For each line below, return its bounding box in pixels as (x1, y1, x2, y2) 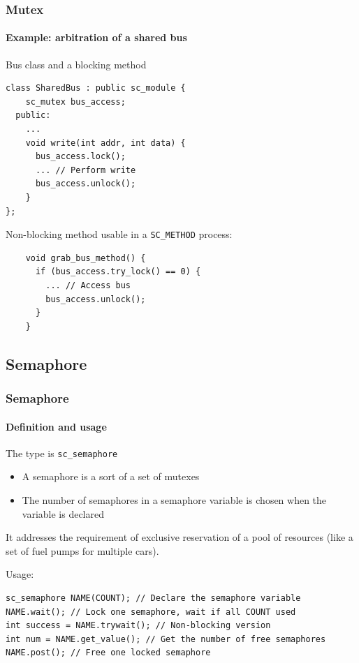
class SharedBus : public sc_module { (6, 83, 186, 94)
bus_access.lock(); (35, 151, 126, 162)
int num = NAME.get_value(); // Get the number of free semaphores (6, 634, 326, 644)
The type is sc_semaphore (6, 445, 118, 460)
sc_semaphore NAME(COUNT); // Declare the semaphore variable (6, 593, 301, 604)
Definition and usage (6, 419, 107, 433)
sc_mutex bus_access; (25, 96, 126, 107)
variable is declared (22, 506, 105, 521)
